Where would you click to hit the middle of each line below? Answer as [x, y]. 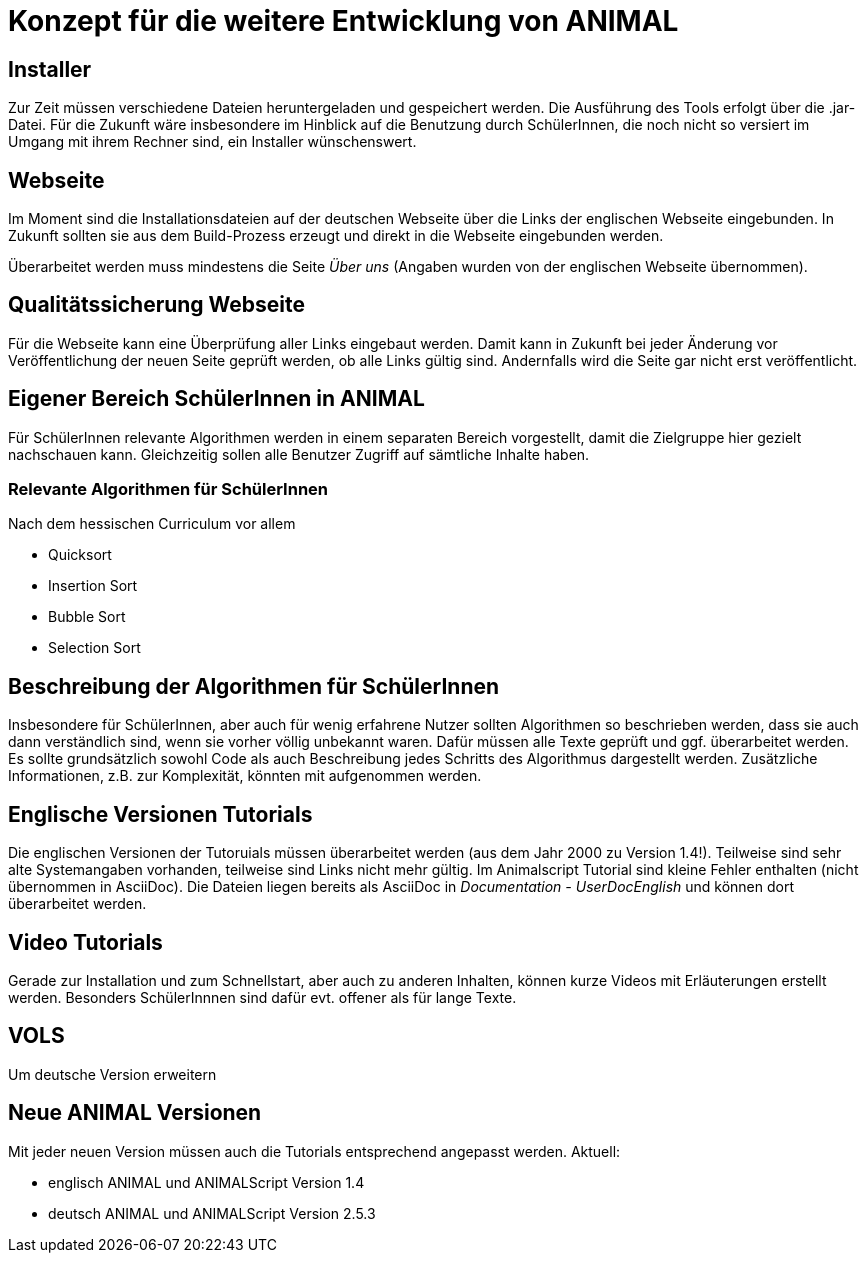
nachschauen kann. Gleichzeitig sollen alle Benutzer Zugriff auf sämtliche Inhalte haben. [299, 454]
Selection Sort [94, 648]
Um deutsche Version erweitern [112, 1074]
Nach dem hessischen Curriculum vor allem [152, 524]
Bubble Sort [87, 617]
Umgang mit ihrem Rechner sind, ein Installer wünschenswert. [212, 142]
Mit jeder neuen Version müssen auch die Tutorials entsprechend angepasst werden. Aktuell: [314, 1151]
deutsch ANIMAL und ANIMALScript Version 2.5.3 [212, 1213]
